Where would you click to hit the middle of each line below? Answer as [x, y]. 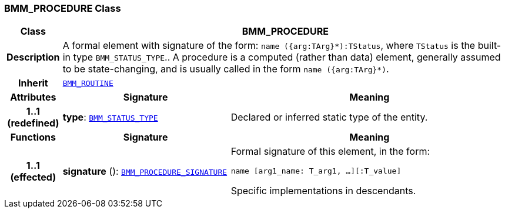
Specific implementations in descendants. [323, 191]
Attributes [33, 97]
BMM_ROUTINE [88, 83]
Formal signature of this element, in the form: [330, 152]
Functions [33, 137]
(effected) [33, 177]
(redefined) [33, 123]
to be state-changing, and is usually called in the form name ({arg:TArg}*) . [226, 69]
